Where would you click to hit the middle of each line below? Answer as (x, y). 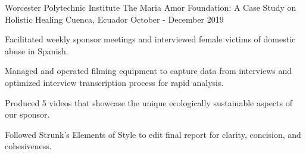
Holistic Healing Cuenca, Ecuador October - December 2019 (114, 19)
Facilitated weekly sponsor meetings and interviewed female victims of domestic (150, 39)
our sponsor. (27, 114)
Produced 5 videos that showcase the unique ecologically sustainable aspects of (149, 102)
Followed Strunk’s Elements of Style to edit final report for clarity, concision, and (153, 134)
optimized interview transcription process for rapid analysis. (114, 82)
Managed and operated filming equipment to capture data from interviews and (149, 71)
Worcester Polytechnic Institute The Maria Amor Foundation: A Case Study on (151, 7)
